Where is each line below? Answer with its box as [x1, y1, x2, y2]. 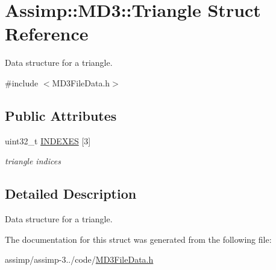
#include [5, 76, 39, 89]
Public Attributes [5, 106, 117, 124]
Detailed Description [5, 184, 137, 203]
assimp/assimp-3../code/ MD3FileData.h [5, 253, 154, 266]
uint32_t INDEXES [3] [5, 134, 91, 147]
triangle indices [5, 155, 61, 167]
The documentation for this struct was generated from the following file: [5, 233, 272, 245]
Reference [5, 21, 89, 46]
